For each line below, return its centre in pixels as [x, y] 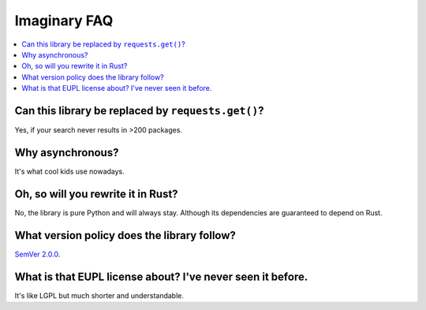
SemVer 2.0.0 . [37, 254]
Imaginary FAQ [64, 21]
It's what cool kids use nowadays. [70, 171]
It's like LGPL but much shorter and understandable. [99, 295]
